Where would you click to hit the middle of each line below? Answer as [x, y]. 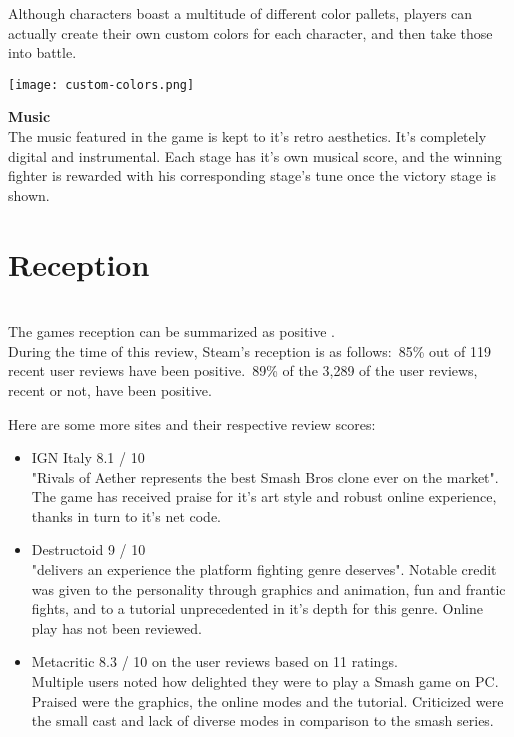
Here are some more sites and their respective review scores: [192, 423]
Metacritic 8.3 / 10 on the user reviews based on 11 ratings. [214, 661]
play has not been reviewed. [116, 627]
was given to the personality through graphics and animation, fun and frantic [268, 588]
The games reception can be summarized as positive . [172, 331]
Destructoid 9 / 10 [88, 549]
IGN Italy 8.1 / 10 [88, 457]
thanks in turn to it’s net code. [126, 515]
